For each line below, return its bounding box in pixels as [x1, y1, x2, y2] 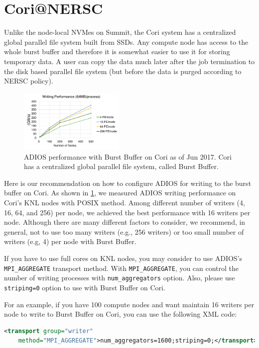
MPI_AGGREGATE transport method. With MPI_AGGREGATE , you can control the [4, 262, 239, 273]
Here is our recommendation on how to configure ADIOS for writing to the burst [4, 177, 252, 188]
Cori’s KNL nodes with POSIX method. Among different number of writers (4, [4, 197, 245, 208]
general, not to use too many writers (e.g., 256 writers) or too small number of [4, 226, 244, 237]
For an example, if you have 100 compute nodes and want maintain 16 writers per [4, 299, 255, 309]
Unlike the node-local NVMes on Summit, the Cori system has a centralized [4, 27, 236, 37]
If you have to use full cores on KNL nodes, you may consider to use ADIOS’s [4, 253, 243, 263]
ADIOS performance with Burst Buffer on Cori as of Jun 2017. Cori [24, 151, 232, 162]
